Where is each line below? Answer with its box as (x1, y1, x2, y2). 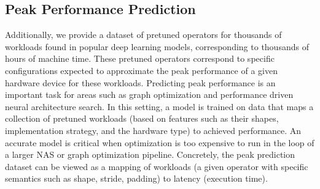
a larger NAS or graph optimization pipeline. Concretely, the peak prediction (5, 148, 295, 161)
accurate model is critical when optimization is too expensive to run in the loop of (5, 136, 314, 149)
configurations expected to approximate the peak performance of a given (5, 64, 278, 76)
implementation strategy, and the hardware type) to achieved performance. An (5, 124, 302, 136)
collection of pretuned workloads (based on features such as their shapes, (5, 112, 279, 125)
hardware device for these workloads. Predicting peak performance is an (5, 76, 276, 89)
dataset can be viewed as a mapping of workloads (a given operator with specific (5, 160, 308, 172)
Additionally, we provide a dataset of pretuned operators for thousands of (5, 28, 282, 41)
